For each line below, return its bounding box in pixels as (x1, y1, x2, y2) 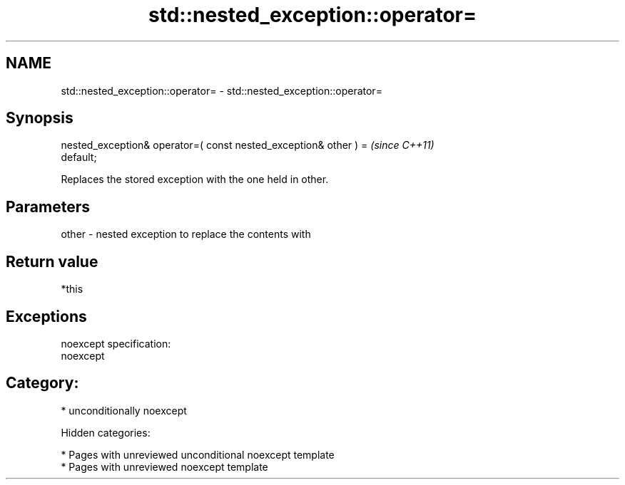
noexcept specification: (61, 337, 171, 350)
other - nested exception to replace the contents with (61, 228, 311, 241)
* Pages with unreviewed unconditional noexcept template (61, 448, 335, 461)
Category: (6, 374, 79, 392)
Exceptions (6, 307, 87, 325)
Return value (6, 252, 98, 271)
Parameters (6, 197, 90, 216)
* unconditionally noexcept (61, 404, 187, 417)
